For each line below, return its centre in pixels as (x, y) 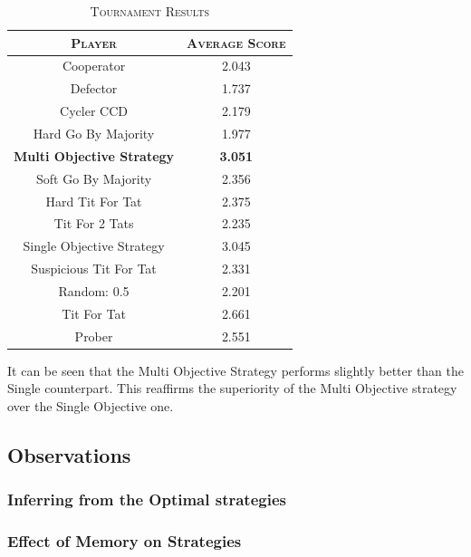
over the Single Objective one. (91, 405)
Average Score (236, 42)
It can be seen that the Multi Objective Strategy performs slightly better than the (236, 370)
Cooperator (94, 66)
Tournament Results (150, 11)
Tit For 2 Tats (94, 223)
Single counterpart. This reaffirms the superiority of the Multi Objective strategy (232, 388)
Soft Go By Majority (94, 178)
